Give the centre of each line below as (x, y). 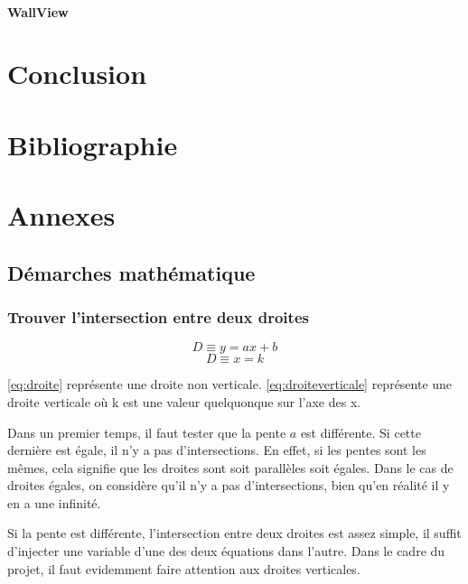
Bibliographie (93, 144)
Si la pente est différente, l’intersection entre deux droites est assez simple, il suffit (234, 533)
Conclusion (77, 74)
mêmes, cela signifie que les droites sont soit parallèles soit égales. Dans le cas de (230, 467)
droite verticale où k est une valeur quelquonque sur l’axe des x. (184, 401)
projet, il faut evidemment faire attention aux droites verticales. (184, 568)
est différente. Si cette (360, 432)
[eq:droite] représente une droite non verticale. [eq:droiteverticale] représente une (230, 384)
